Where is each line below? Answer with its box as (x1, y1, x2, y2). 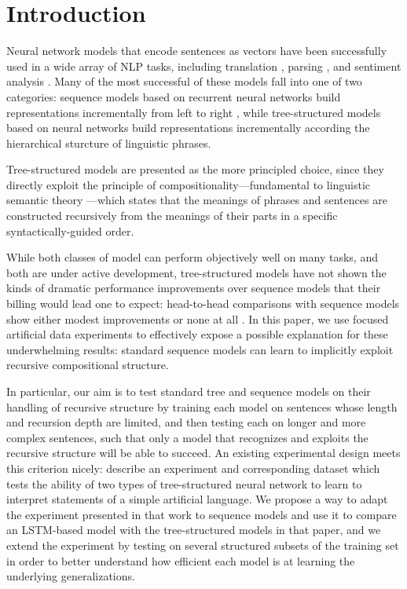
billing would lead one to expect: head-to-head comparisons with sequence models (6, 295, 400, 312)
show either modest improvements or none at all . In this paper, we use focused (6, 310, 389, 327)
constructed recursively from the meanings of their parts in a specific (6, 207, 338, 224)
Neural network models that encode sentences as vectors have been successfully (6, 42, 387, 59)
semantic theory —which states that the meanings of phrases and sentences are (6, 192, 387, 208)
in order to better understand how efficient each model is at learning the (6, 552, 355, 569)
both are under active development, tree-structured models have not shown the (6, 264, 387, 280)
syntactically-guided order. (6, 222, 134, 239)
